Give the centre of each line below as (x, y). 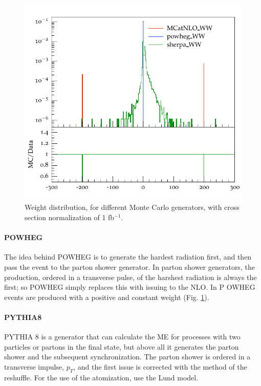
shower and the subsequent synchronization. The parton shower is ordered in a (127, 357)
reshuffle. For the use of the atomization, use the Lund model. (101, 377)
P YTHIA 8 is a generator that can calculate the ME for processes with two (122, 337)
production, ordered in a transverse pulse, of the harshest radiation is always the (130, 277)
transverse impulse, (34, 366)
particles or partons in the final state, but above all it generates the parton (122, 346)
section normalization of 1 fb (70, 217)
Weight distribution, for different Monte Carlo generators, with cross (132, 207)
